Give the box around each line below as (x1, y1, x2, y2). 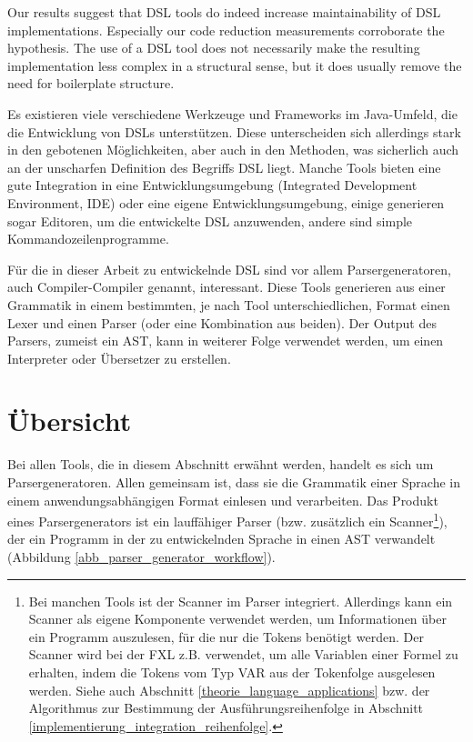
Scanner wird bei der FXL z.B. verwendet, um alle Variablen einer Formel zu (28, 645, 458, 664)
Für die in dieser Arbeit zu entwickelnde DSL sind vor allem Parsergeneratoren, (7, 259, 451, 278)
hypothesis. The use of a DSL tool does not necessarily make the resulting (7, 38, 420, 57)
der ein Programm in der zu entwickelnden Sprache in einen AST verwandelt (7, 529, 436, 548)
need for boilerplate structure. (7, 74, 175, 93)
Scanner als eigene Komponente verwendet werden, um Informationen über (28, 609, 447, 628)
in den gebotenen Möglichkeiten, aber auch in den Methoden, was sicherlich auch (7, 140, 459, 159)
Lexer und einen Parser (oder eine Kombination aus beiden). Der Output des (7, 313, 437, 332)
